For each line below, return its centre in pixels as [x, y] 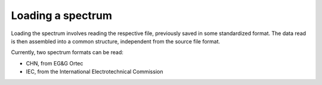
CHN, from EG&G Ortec [55, 63]
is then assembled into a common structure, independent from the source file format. [116, 41]
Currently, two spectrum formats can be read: [67, 52]
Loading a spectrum [62, 15]
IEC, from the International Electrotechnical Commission [95, 72]
